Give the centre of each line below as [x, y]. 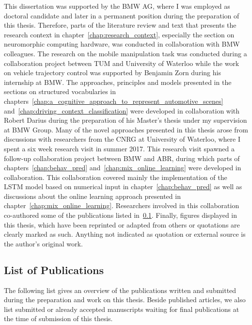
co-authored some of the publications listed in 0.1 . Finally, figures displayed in [121, 215]
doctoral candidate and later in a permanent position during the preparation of [122, 15]
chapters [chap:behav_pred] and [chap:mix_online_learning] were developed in [123, 168]
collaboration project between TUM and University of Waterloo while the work [122, 63]
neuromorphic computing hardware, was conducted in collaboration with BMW [122, 44]
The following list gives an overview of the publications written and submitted [120, 290]
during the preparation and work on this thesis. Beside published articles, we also [125, 300]
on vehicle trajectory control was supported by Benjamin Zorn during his [112, 73]
